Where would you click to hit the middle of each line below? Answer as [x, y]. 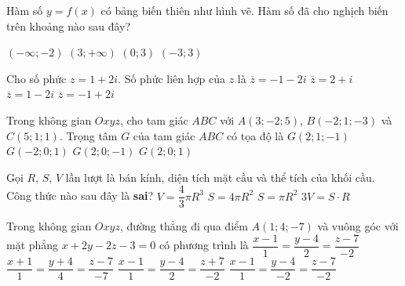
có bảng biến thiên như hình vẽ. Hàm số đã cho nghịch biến [244, 10]
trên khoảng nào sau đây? [69, 25]
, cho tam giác [154, 119]
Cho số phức [36, 78]
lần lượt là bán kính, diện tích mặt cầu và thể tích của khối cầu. [220, 177]
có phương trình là [204, 245]
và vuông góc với [358, 226]
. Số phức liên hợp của [172, 78]
